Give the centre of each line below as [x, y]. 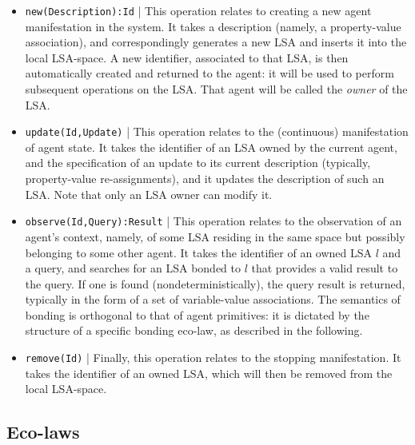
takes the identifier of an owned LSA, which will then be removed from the [209, 373]
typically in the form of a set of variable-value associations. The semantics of [213, 299]
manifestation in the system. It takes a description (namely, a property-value [213, 26]
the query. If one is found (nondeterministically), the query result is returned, [215, 283]
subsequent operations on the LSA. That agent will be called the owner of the [216, 89]
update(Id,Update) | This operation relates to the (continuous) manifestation [217, 131]
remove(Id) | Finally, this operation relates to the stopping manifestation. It [213, 358]
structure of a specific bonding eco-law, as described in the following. [194, 330]
